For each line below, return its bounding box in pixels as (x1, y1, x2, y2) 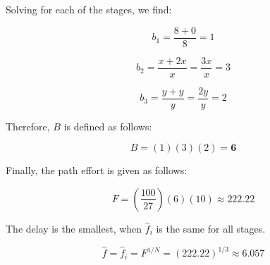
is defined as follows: (63, 118, 152, 133)
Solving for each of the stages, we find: (6, 2, 172, 16)
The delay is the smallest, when (6, 221, 142, 235)
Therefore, (6, 118, 50, 133)
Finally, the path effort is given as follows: (6, 163, 188, 178)
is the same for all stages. (156, 221, 266, 235)
